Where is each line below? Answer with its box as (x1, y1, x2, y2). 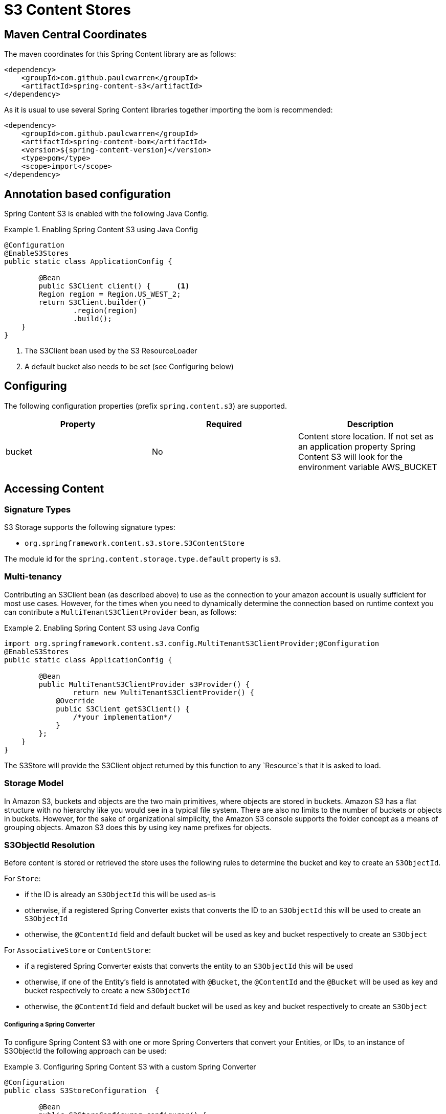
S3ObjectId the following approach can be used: (4, 1046, 167, 1056)
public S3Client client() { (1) (38, 282, 190, 291)
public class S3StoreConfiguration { (4, 1086, 160, 1095)
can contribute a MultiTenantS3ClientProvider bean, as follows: (4, 607, 237, 616)
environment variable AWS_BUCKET (298, 461, 437, 472)
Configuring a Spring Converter (4, 1020, 95, 1028)
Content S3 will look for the (298, 451, 403, 462)
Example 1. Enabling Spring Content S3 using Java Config (4, 225, 198, 234)
